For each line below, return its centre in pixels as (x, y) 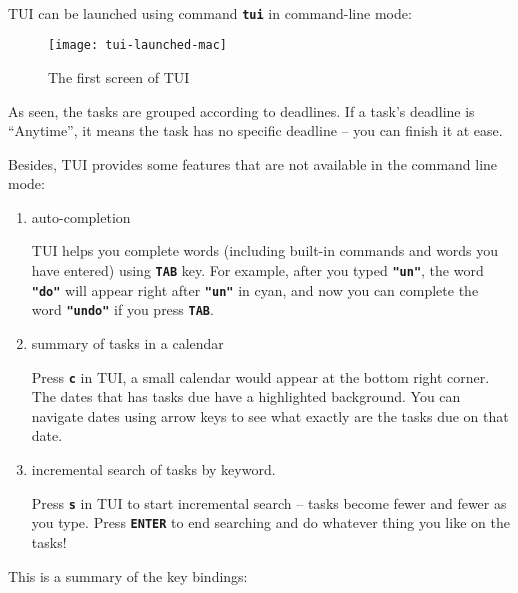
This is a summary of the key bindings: (128, 575)
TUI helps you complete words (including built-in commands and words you (265, 250)
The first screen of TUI (119, 76)
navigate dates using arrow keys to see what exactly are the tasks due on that (270, 415)
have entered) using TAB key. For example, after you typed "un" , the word (257, 270)
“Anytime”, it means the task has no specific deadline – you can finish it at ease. (255, 130)
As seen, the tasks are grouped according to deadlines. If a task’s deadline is (241, 110)
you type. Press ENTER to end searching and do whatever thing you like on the (270, 522)
